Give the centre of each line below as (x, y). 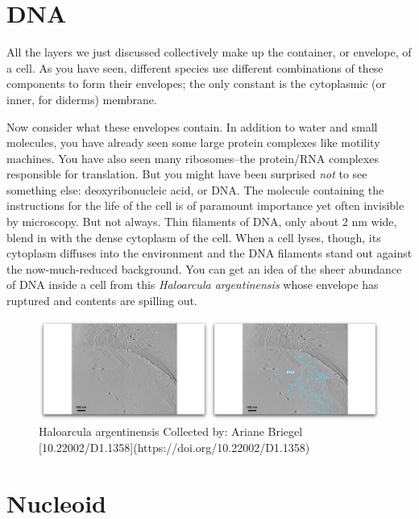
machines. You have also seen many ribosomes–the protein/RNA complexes (193, 158)
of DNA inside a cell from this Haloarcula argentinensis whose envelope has (193, 285)
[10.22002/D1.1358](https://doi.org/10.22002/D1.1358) (174, 448)
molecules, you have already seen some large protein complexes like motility (193, 142)
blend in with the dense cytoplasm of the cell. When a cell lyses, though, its (194, 237)
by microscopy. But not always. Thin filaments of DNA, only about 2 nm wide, (202, 222)
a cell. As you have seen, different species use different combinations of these (195, 67)
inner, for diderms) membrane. (82, 99)
